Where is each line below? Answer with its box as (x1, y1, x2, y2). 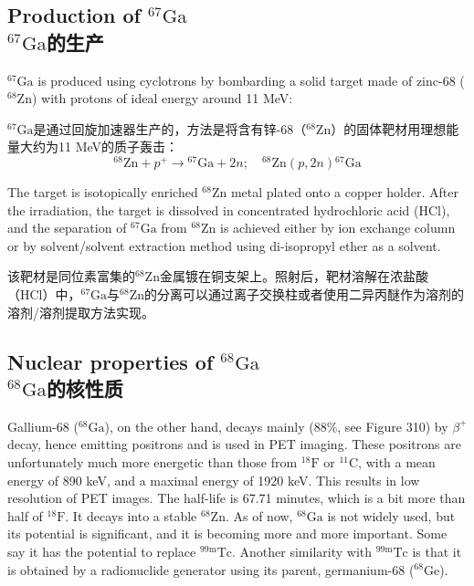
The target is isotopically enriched (7, 183, 198, 202)
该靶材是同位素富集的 (7, 267, 135, 286)
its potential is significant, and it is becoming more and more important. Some (7, 524, 448, 543)
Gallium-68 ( (7, 416, 79, 435)
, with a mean (358, 452, 436, 471)
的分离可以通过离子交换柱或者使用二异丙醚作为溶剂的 (144, 285, 465, 304)
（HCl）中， (7, 285, 81, 304)
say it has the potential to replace (7, 541, 196, 560)
